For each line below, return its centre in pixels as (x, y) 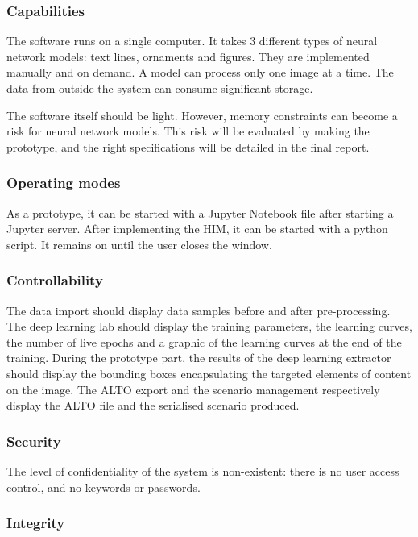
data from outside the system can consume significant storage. (160, 88)
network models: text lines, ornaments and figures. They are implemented (188, 56)
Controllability (55, 280)
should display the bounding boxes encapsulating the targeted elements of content (209, 373)
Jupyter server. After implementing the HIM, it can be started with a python (197, 229)
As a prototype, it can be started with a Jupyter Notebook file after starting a (200, 212)
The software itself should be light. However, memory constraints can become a (202, 115)
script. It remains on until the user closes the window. (139, 244)
